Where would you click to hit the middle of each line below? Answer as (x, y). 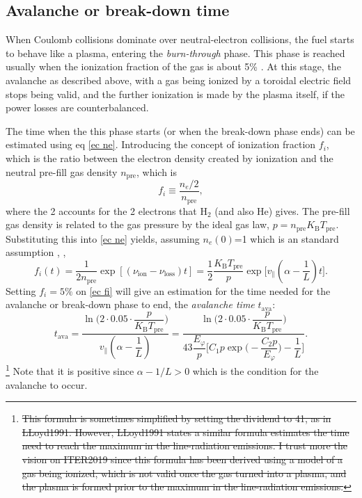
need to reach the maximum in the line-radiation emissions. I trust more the (184, 445)
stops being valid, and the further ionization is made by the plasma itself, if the (175, 94)
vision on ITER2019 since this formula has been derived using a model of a (182, 459)
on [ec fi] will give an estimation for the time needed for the (203, 290)
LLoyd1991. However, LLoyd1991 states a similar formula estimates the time (186, 432)
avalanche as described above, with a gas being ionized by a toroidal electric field (179, 80)
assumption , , (36, 252)
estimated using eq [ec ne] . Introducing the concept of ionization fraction (161, 144)
